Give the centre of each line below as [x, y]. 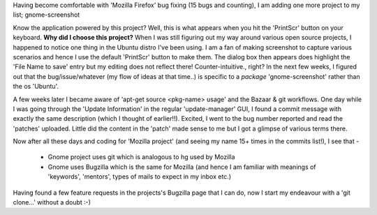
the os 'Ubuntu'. [36, 87]
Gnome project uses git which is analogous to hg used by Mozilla [141, 157]
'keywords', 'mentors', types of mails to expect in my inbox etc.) [140, 177]
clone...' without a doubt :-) [52, 202]
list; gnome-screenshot [46, 15]
